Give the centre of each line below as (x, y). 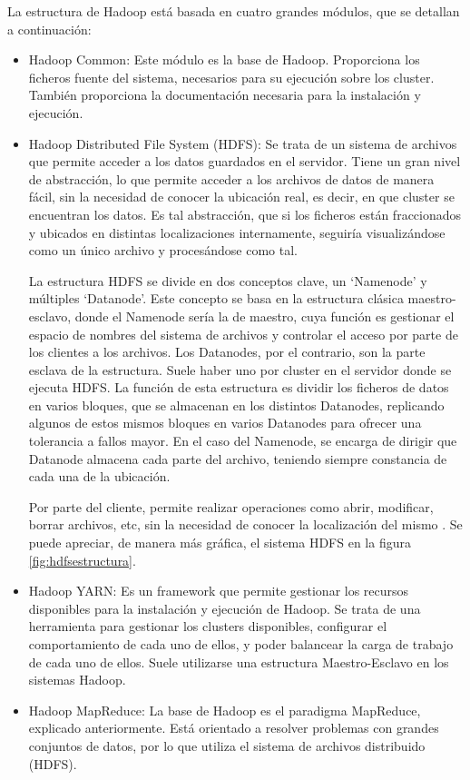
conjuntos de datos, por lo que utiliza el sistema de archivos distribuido (227, 745)
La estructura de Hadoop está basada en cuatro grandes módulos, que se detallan (234, 11)
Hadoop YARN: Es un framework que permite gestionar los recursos (219, 591)
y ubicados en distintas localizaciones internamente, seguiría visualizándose (237, 232)
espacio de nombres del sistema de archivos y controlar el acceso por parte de (243, 334)
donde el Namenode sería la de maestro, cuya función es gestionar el (264, 316)
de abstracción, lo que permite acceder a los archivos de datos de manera (231, 178)
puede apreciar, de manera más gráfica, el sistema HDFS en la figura (220, 543)
